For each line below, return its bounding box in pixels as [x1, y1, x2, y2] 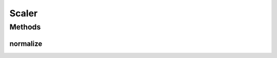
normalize [9, 39, 43, 48]
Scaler [9, 8, 38, 19]
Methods [9, 22, 41, 32]
